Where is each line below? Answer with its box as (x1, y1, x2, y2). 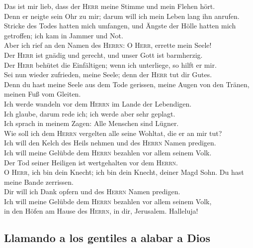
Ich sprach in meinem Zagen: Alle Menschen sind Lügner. (4, 118, 179, 128)
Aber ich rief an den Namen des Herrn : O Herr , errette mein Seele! (4, 40, 212, 50)
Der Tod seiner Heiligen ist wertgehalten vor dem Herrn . (4, 157, 178, 167)
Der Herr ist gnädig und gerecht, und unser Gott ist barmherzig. (4, 49, 203, 60)
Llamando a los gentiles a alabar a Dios (4, 230, 210, 246)
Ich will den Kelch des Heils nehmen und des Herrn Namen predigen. (4, 137, 216, 148)
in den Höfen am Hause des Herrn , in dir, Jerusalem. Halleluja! (4, 206, 198, 216)
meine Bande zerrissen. (4, 176, 74, 187)
